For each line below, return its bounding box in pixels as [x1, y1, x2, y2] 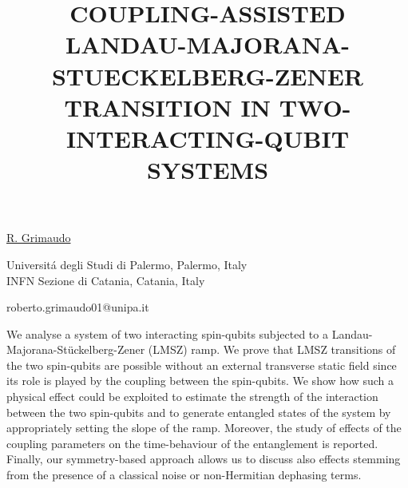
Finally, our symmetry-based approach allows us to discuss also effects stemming [6, 450, 401, 467]
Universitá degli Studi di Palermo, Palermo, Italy [6, 256, 248, 272]
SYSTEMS [146, 153, 269, 186]
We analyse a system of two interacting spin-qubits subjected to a [6, 325, 328, 342]
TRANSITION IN [64, 90, 271, 123]
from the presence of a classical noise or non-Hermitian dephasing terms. [6, 466, 362, 483]
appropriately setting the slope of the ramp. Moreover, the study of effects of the [6, 419, 402, 436]
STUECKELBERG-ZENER [51, 59, 364, 92]
